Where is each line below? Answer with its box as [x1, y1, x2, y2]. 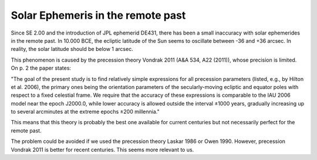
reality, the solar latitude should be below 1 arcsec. [11, 46, 133, 53]
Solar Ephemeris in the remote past [11, 9, 186, 22]
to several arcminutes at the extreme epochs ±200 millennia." [11, 108, 160, 115]
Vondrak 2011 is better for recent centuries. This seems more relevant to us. [11, 146, 194, 153]
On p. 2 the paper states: [11, 64, 72, 72]
